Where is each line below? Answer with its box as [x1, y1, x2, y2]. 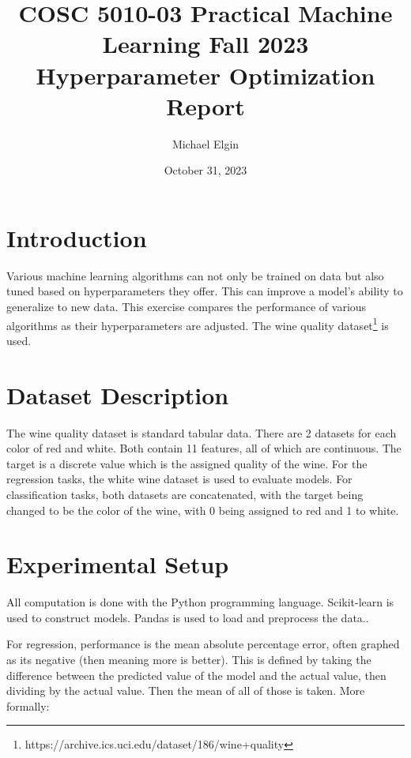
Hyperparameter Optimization [36, 58, 375, 91]
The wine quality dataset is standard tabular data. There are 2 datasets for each [6, 424, 397, 441]
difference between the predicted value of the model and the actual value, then [6, 666, 386, 683]
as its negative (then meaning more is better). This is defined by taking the [6, 651, 371, 668]
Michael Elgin [172, 135, 239, 152]
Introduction [6, 221, 147, 253]
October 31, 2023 [164, 162, 247, 178]
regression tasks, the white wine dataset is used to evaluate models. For [6, 471, 353, 487]
